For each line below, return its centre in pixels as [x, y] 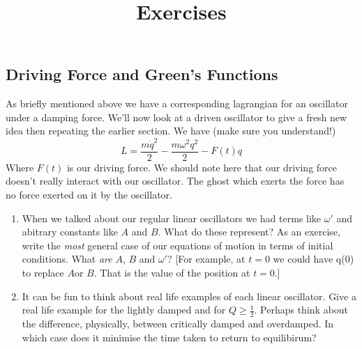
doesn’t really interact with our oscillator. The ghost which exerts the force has [175, 181]
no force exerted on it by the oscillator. [89, 194]
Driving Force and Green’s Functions [142, 74]
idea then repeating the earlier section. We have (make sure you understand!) [171, 131]
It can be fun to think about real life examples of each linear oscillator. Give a [189, 296]
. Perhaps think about [301, 310]
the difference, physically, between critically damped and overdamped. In [178, 323]
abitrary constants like [70, 232]
